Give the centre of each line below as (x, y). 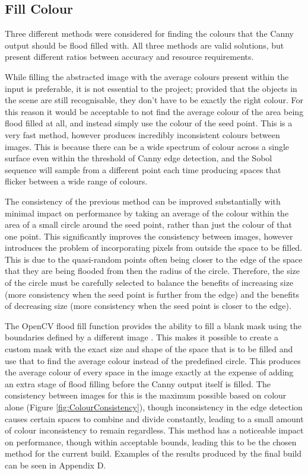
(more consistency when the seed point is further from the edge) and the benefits (152, 294)
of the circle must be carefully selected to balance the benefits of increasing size (149, 283)
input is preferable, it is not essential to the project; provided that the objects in (151, 88)
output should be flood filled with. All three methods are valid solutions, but (145, 45)
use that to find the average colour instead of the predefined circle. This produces (153, 360)
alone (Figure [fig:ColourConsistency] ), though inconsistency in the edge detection (154, 407)
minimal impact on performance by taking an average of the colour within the (147, 213)
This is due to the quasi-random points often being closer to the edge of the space (154, 259)
